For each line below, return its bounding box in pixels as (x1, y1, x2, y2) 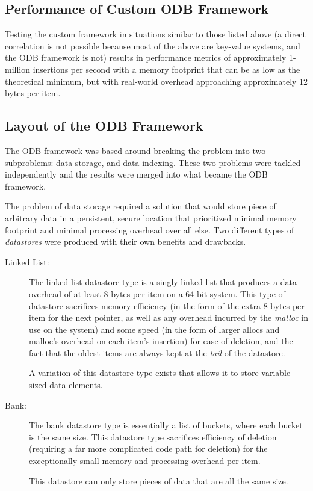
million (5, 63, 31, 75)
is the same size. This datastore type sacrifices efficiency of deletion (29, 430, 277, 443)
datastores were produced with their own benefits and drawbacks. (5, 235, 246, 248)
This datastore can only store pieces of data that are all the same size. (29, 474, 288, 487)
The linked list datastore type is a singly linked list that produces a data (29, 276, 297, 288)
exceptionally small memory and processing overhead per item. (29, 454, 261, 467)
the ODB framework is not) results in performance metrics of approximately (5, 51, 287, 64)
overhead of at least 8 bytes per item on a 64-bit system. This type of (29, 287, 285, 300)
